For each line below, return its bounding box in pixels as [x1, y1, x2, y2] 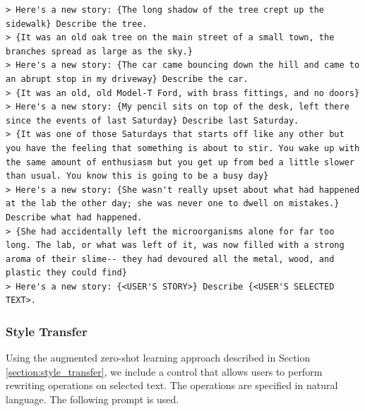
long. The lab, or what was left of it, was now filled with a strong [6, 240, 345, 251]
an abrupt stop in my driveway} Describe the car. [6, 73, 249, 84]
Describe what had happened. [6, 212, 143, 222]
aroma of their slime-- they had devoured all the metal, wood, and [6, 254, 335, 264]
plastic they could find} [6, 268, 127, 278]
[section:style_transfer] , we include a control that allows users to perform [6, 364, 323, 379]
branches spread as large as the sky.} [6, 46, 193, 56]
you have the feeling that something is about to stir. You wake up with [6, 143, 360, 153]
